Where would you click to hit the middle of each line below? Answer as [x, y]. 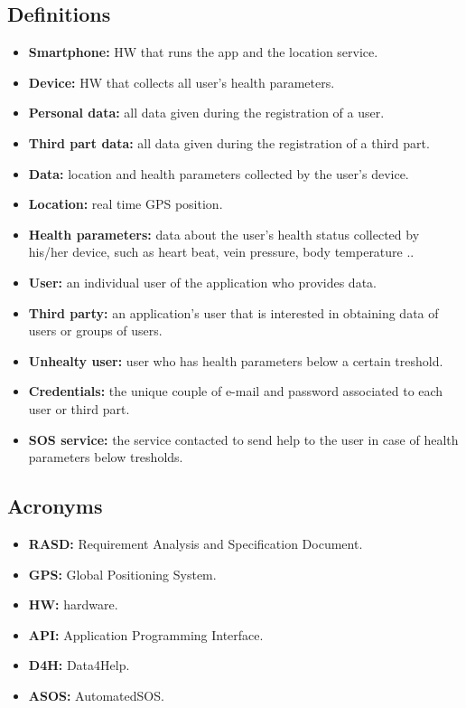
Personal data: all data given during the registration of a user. [206, 113]
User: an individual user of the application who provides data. [202, 282]
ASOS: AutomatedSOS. [96, 695]
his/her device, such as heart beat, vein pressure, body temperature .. [221, 252]
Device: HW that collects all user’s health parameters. [182, 82]
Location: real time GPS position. [126, 204]
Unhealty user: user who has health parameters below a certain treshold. [236, 360]
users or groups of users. [95, 330]
